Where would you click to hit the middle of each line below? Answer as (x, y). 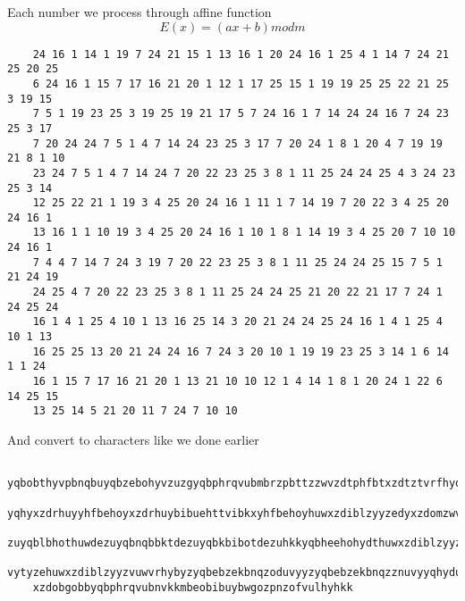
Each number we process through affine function (139, 12)
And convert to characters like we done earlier (133, 439)
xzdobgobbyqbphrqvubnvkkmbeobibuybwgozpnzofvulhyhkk (193, 587)
